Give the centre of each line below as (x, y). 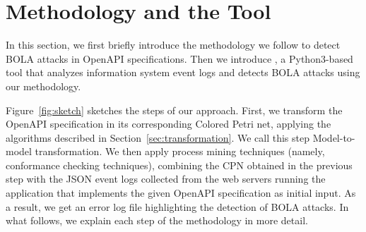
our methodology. (43, 86)
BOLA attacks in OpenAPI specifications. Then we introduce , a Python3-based (179, 58)
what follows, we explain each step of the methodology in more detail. (157, 220)
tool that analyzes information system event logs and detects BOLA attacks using (183, 72)
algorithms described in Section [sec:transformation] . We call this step (158, 137)
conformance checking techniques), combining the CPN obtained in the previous (179, 165)
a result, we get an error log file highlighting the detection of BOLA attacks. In (177, 206)
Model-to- (334, 137)
